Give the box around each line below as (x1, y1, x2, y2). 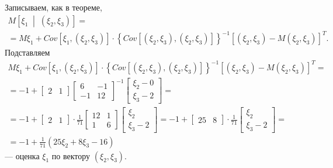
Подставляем (5, 46, 50, 59)
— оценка (5, 149, 40, 162)
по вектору (51, 149, 91, 162)
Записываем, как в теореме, (5, 1, 102, 13)
